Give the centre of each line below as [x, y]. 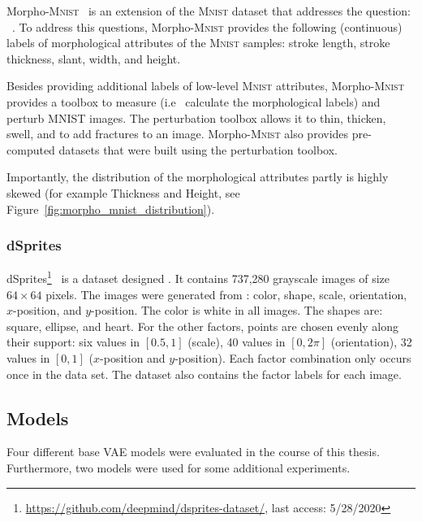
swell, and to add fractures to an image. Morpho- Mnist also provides [178, 134]
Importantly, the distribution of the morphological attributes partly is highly [198, 177]
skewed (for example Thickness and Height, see [123, 192]
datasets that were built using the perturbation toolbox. [198, 149]
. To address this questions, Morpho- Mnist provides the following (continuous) [207, 26]
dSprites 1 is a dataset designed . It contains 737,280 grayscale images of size [198, 277]
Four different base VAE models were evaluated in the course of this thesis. [193, 452]
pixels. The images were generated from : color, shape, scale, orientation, [226, 294]
